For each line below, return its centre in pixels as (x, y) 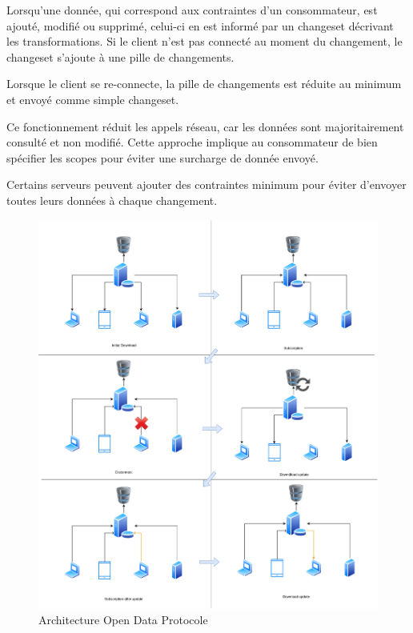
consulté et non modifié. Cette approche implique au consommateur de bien (192, 142)
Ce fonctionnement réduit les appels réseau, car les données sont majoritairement (205, 126)
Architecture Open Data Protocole (123, 620)
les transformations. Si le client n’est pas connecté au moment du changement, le (204, 41)
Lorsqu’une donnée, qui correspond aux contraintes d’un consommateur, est (192, 10)
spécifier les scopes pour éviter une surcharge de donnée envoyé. (162, 157)
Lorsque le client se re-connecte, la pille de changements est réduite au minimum (204, 84)
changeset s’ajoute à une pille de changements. (120, 56)
